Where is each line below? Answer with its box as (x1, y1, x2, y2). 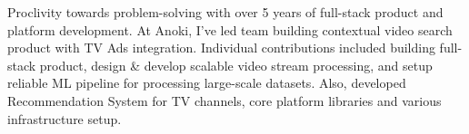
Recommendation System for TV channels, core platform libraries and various (7, 91, 442, 110)
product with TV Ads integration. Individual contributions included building (7, 38, 435, 57)
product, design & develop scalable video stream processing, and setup (39, 55, 433, 74)
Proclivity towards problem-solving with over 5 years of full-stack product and (7, 3, 444, 21)
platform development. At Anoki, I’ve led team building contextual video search (7, 20, 453, 39)
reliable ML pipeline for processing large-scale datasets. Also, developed (7, 73, 406, 92)
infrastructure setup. (7, 109, 122, 128)
